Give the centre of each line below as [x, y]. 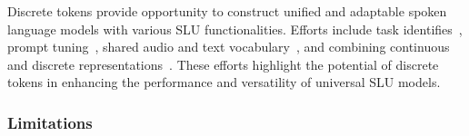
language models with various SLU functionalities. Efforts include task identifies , [235, 29]
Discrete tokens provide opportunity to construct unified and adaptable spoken [227, 11]
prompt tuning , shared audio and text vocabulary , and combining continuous [229, 47]
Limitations [50, 122]
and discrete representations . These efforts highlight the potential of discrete [223, 64]
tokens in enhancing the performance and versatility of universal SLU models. [224, 82]
